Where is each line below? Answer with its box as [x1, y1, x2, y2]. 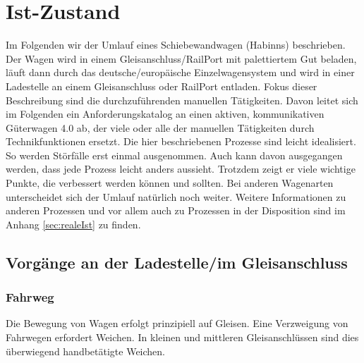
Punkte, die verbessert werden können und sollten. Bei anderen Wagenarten [6, 176, 334, 190]
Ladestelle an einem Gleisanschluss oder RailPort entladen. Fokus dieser [6, 78, 317, 93]
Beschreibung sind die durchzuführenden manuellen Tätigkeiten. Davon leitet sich [6, 92, 358, 107]
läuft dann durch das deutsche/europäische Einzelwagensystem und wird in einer [6, 65, 355, 80]
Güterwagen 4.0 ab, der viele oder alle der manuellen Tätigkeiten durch [6, 120, 315, 135]
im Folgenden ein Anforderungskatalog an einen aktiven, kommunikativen [6, 106, 324, 121]
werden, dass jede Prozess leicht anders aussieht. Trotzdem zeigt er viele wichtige [6, 161, 356, 176]
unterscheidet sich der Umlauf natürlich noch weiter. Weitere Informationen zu [6, 189, 346, 204]
